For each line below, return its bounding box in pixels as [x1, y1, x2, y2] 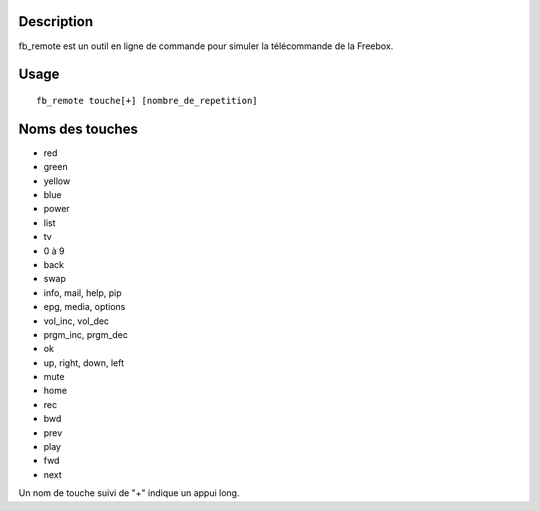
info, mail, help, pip [43, 286, 122, 299]
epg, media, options [43, 301, 126, 313]
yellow [43, 175, 71, 187]
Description [18, 13, 94, 30]
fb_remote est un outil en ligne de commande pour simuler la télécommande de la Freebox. [18, 40, 394, 52]
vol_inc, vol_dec [43, 315, 110, 327]
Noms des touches [18, 120, 139, 137]
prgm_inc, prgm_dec [43, 328, 129, 340]
